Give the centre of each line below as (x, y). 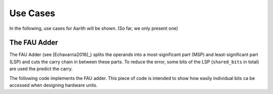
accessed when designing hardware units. (54, 85)
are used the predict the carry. (41, 69)
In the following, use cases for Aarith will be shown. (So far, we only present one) (94, 28)
